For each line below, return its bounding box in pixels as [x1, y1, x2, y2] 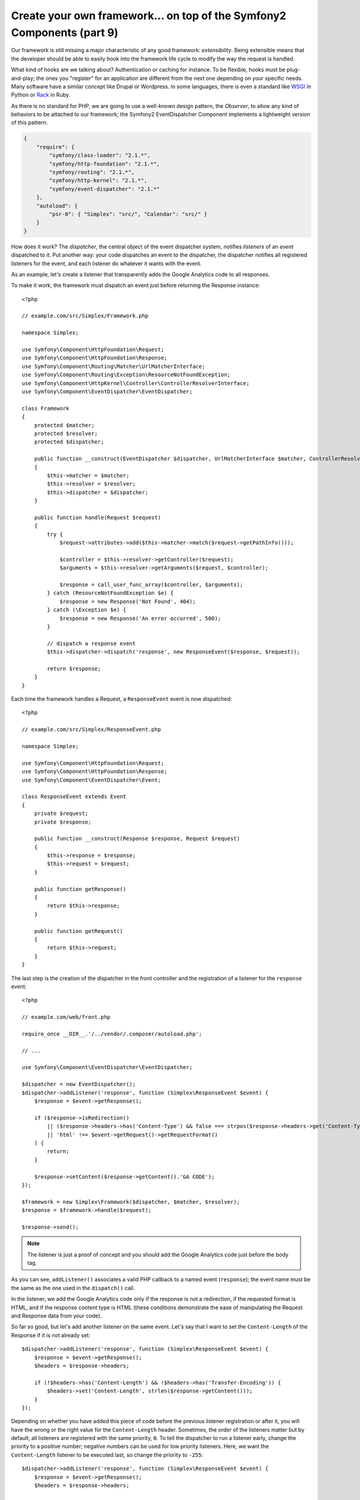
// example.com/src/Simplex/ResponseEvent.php [22, 726, 161, 733]
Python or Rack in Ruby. [11, 91, 70, 98]
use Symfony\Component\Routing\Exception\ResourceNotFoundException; [22, 371, 231, 378]
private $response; [34, 818, 92, 825]
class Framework [22, 405, 70, 412]
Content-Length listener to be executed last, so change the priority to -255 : [11, 1451, 203, 1458]
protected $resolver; [34, 430, 98, 437]
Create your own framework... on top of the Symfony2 [11, 9, 286, 22]
